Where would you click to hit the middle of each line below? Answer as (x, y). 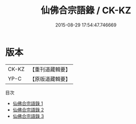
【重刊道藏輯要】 (50, 69)
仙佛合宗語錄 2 (28, 110)
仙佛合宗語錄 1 (28, 103)
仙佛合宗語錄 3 (28, 116)
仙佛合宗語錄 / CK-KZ (86, 10)
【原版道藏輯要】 (50, 79)
